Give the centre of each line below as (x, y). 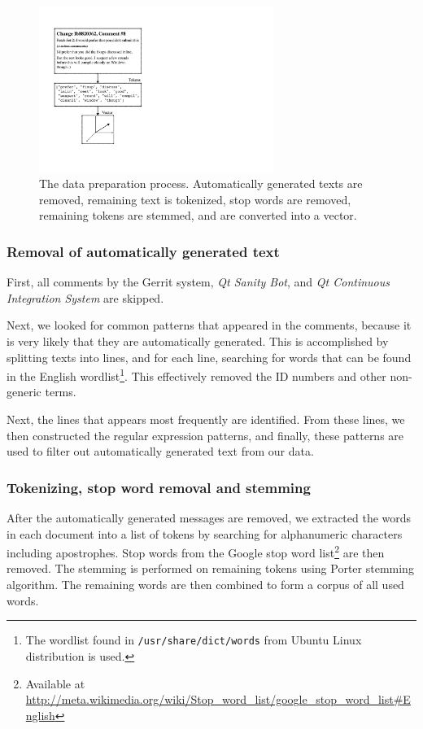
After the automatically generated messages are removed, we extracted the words (209, 518)
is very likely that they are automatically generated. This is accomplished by (198, 341)
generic (24, 392)
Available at (55, 683)
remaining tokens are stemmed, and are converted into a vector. (198, 215)
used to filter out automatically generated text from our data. (160, 451)
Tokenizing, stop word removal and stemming (159, 487)
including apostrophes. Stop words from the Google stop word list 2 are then (196, 551)
